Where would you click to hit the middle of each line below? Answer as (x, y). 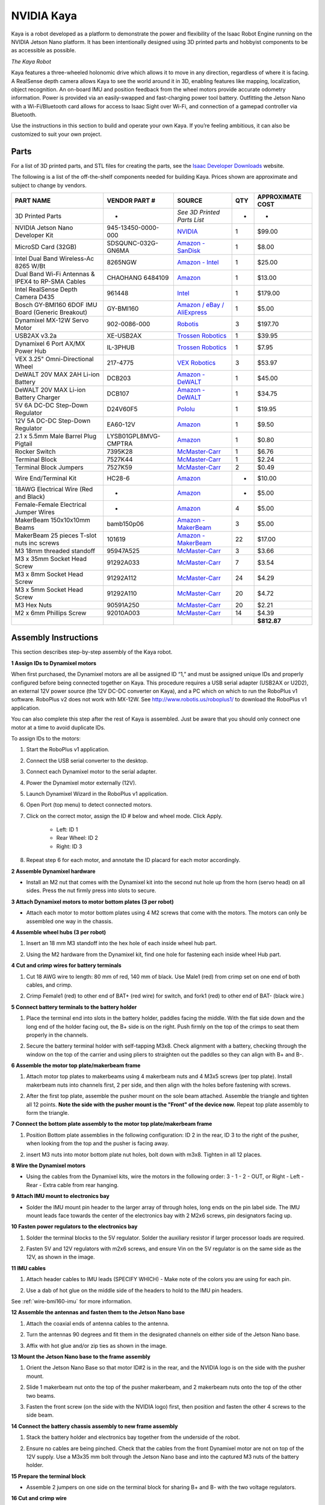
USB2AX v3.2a (36, 335)
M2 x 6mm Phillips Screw (51, 613)
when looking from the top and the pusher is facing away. (97, 1143)
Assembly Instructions (55, 638)
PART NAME (33, 200)
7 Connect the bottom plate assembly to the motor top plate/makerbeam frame (112, 1124)
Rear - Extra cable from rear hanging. (73, 1185)
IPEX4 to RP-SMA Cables (50, 281)
